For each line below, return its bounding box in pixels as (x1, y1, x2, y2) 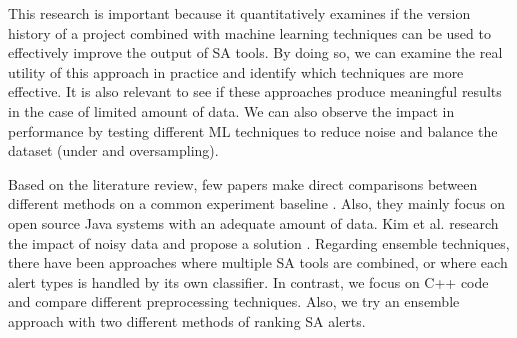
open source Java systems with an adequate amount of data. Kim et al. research (8, 212, 499, 233)
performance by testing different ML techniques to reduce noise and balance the (8, 120, 498, 141)
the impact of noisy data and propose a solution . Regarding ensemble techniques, (8, 232, 510, 253)
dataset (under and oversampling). (8, 140, 219, 161)
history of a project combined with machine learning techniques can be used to (8, 22, 491, 43)
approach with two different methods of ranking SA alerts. (8, 310, 366, 331)
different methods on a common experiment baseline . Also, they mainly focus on (8, 193, 505, 214)
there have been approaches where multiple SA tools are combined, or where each (8, 252, 508, 273)
